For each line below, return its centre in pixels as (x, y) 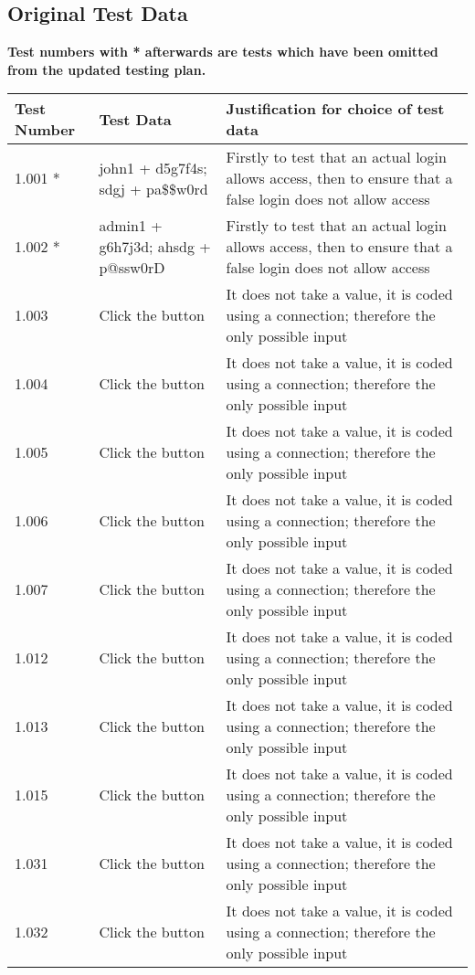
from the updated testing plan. (107, 69)
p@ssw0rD (132, 268)
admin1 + (131, 226)
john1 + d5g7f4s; (153, 167)
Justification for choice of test (335, 109)
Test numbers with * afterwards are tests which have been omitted (223, 52)
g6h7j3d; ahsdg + (155, 247)
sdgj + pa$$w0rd (153, 188)
